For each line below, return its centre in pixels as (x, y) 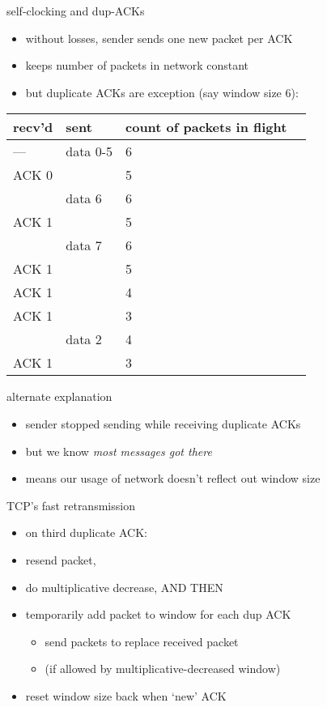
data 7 (84, 245)
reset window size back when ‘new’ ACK (126, 695)
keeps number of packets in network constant (137, 65)
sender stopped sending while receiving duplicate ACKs (163, 423)
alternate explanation (59, 396)
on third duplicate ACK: (86, 532)
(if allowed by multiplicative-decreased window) (163, 669)
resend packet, (61, 559)
